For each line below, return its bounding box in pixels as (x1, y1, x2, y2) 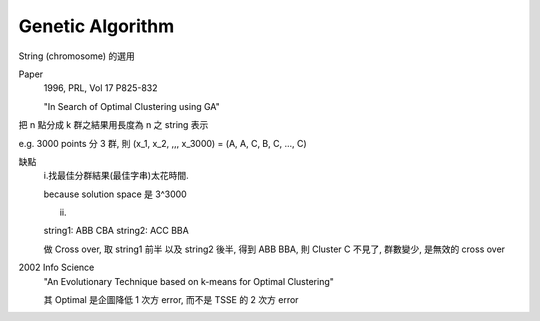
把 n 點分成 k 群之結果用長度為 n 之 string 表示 (18, 119, 209, 131)
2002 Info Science (18, 261, 95, 274)
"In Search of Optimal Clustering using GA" (43, 100, 220, 112)
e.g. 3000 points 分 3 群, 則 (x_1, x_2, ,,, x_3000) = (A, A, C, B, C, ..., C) (18, 137, 307, 149)
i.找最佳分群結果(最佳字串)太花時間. (43, 170, 189, 182)
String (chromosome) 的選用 (18, 50, 135, 62)
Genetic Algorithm (18, 15, 175, 37)
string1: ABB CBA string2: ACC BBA (43, 225, 189, 237)
